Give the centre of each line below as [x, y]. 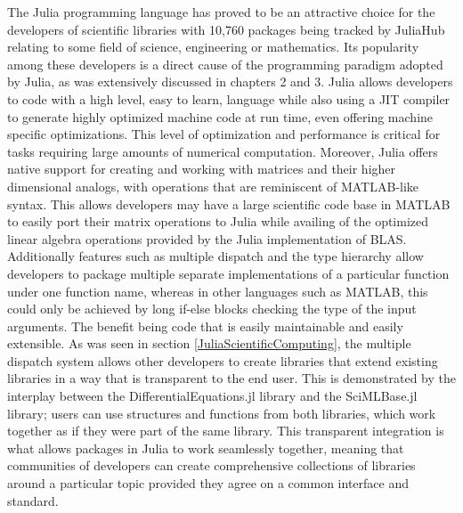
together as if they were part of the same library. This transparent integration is [226, 431]
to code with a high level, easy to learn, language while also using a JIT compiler [229, 98]
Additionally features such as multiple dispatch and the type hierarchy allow [215, 256]
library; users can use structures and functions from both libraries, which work [222, 413]
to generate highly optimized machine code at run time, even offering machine [220, 116]
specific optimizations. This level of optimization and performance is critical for [224, 134]
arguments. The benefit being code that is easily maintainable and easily [205, 326]
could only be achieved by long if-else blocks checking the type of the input [212, 309]
